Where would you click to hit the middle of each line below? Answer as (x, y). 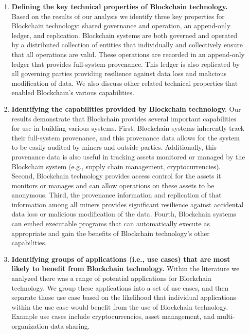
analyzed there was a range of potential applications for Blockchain (111, 278)
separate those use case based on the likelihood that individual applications (124, 297)
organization (30, 326)
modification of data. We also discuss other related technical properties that (124, 83)
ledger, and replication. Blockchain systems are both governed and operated (124, 35)
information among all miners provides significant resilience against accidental (127, 204)
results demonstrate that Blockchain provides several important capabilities (124, 118)
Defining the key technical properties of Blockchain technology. (120, 6)
